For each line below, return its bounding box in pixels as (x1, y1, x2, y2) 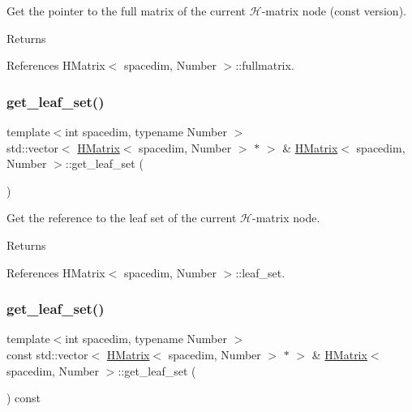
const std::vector (6, 345, 88, 363)
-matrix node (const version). (261, 2, 406, 19)
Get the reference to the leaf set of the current (6, 209, 237, 226)
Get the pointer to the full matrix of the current (6, 2, 247, 19)
